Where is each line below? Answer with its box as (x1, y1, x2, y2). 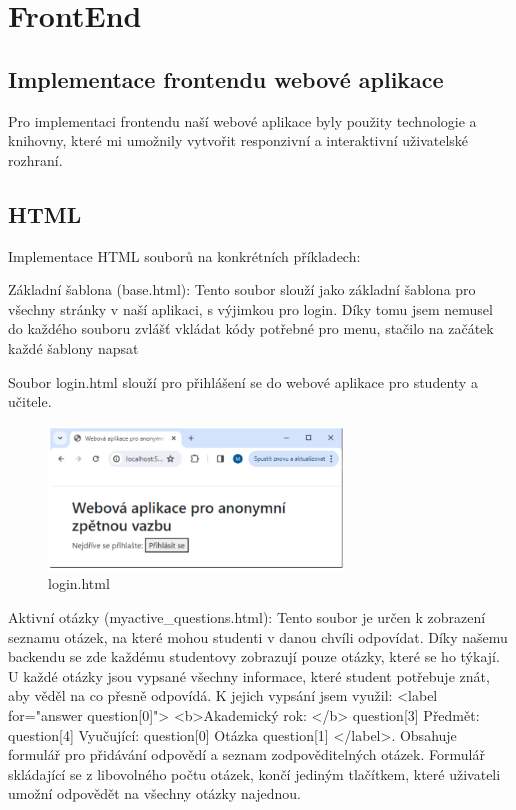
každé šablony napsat (8, 337, 139, 358)
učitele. (8, 391, 52, 412)
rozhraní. (8, 149, 63, 170)
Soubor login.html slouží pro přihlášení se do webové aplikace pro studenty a (8, 371, 478, 392)
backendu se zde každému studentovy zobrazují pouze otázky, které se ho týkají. (8, 646, 500, 667)
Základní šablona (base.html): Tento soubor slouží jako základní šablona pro (8, 279, 476, 300)
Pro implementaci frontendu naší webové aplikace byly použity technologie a (8, 110, 477, 131)
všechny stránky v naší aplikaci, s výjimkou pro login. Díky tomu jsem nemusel (8, 298, 493, 319)
